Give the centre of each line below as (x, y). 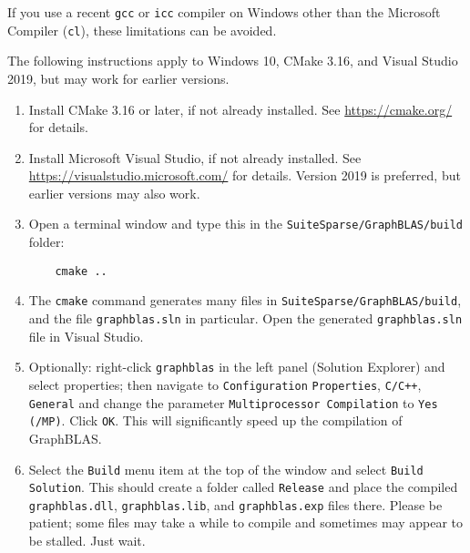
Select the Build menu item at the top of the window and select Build (226, 469)
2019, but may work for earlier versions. (118, 78)
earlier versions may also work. (114, 193)
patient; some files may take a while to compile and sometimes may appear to (246, 522)
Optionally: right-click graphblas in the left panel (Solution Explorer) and (237, 367)
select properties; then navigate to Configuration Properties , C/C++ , (225, 384)
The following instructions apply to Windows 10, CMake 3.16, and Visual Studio (233, 61)
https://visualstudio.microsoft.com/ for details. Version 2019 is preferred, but (245, 175)
